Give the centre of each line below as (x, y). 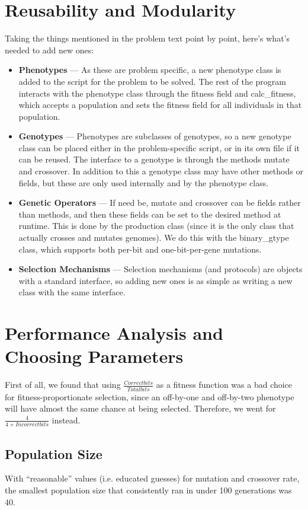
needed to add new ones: (49, 50)
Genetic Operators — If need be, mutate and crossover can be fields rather (160, 203)
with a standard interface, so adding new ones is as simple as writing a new (155, 280)
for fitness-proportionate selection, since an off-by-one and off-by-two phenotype (150, 396)
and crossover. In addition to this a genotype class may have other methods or (161, 171)
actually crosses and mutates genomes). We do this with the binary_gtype (154, 238)
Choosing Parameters (94, 356)
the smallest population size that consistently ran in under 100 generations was (148, 490)
